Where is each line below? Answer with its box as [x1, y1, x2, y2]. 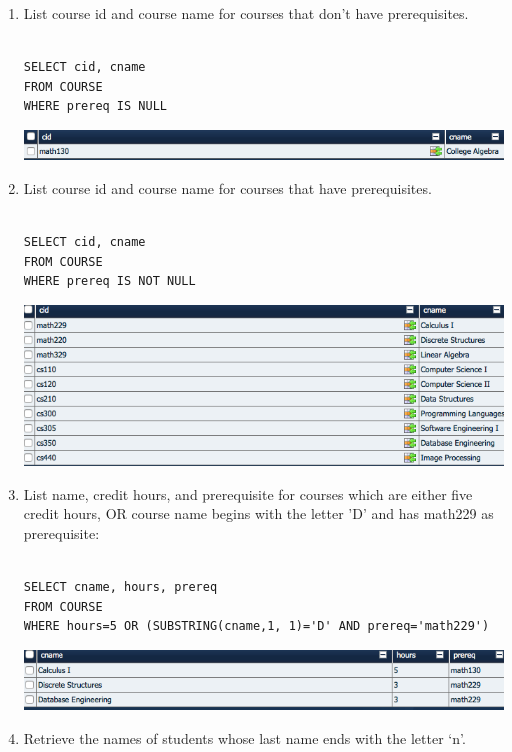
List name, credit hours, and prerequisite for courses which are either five [23, 483, 473, 504]
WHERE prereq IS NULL [23, 99, 167, 114]
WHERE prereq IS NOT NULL [23, 274, 196, 289]
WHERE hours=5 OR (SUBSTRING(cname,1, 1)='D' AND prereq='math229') [23, 619, 490, 634]
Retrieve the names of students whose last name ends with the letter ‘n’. [23, 727, 466, 748]
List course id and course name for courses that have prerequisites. [23, 178, 432, 199]
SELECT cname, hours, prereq [23, 579, 218, 594]
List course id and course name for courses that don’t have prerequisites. [23, 3, 469, 23]
